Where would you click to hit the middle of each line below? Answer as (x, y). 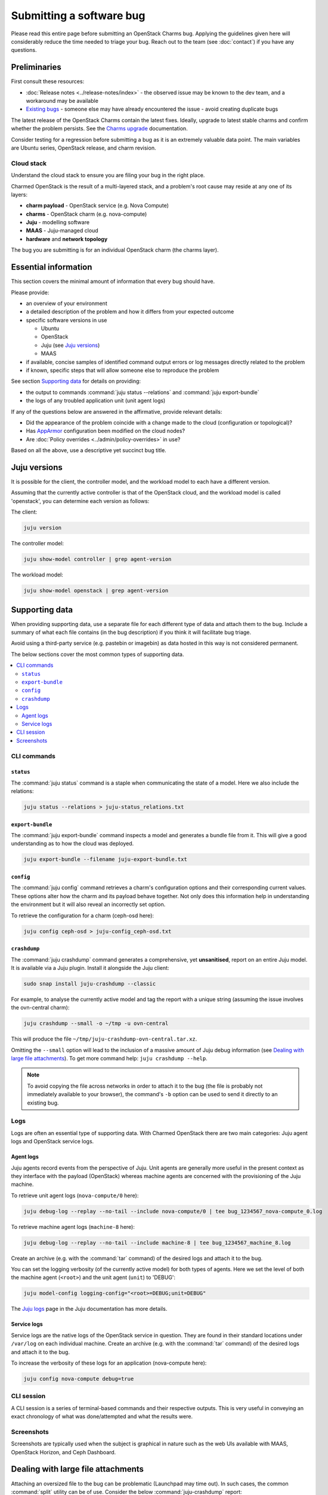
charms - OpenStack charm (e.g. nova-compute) (86, 214)
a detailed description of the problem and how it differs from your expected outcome (130, 312)
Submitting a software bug (78, 16)
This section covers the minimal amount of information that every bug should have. (113, 282)
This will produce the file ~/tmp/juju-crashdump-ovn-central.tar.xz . (104, 1039)
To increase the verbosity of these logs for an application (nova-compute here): (109, 1363)
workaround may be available (62, 101)
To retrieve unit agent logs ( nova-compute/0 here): (75, 1195)
